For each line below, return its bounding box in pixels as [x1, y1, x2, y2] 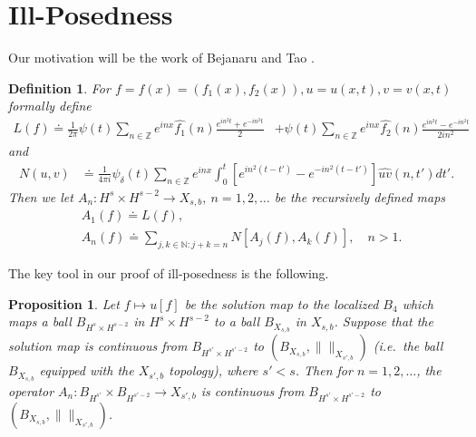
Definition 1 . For [8, 78, 111, 97]
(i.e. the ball [373, 336, 443, 355]
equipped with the [39, 361, 134, 380]
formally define [8, 96, 92, 115]
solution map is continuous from [8, 336, 188, 355]
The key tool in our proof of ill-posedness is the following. [8, 264, 329, 283]
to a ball [214, 312, 260, 331]
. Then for [295, 361, 353, 380]
